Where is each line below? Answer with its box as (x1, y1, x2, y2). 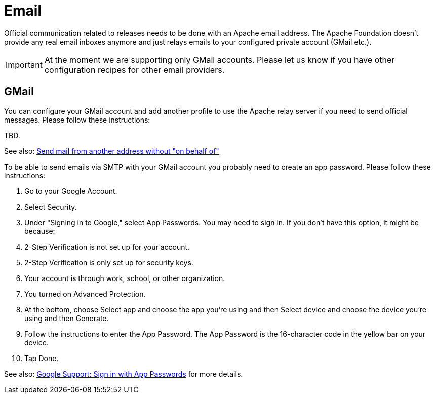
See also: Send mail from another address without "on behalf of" (4, 146, 219, 155)
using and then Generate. (24, 313, 109, 323)
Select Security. (24, 202, 77, 211)
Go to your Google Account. (24, 186, 117, 195)
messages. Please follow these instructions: (4, 115, 150, 124)
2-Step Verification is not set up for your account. (24, 242, 190, 251)
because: (24, 226, 55, 235)
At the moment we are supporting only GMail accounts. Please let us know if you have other (44, 54, 395, 65)
